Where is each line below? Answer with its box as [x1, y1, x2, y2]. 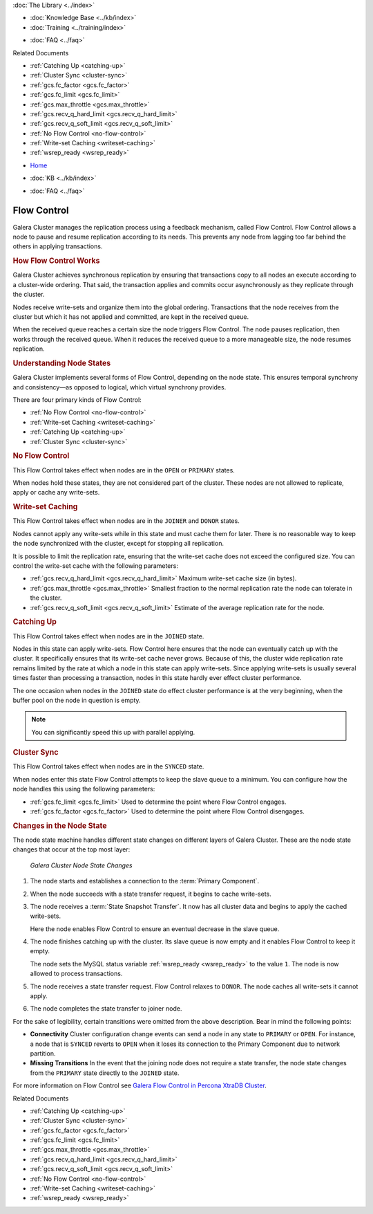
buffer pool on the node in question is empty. [12, 696, 141, 704]
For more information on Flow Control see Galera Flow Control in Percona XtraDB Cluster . [12, 1081, 267, 1089]
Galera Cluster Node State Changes [30, 861, 133, 870]
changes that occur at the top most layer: [12, 845, 131, 854]
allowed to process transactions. [30, 969, 123, 978]
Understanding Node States [12, 358, 111, 368]
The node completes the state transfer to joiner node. [30, 1004, 182, 1013]
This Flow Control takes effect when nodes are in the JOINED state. [12, 632, 204, 640]
